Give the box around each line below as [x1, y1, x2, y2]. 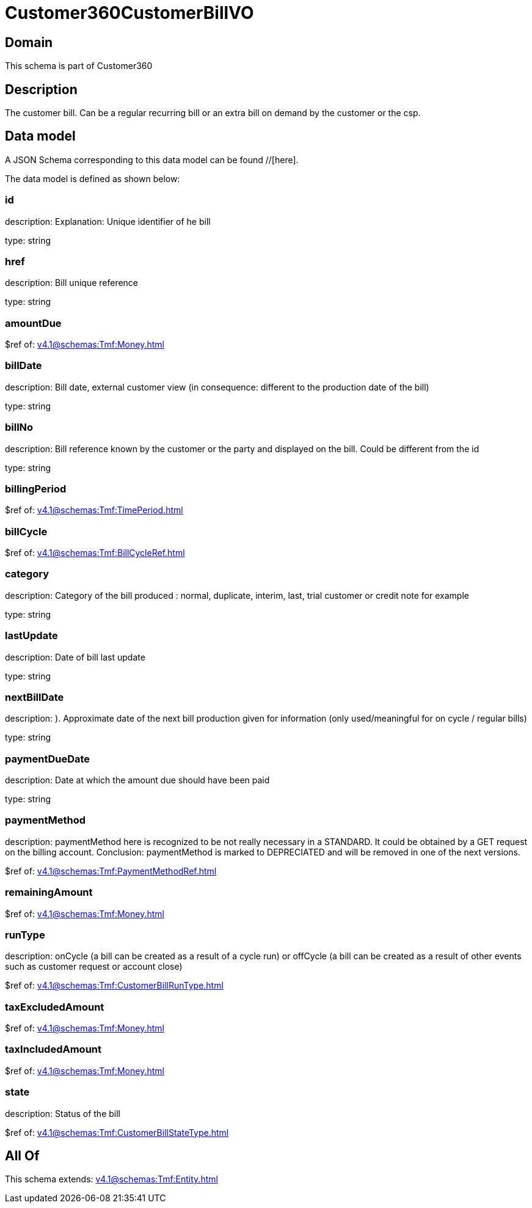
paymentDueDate [5, 752, 90, 765]
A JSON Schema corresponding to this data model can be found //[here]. [5, 154, 299, 165]
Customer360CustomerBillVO [5, 2, 254, 23]
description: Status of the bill [5, 1108, 120, 1119]
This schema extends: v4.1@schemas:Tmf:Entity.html [5, 1174, 218, 1185]
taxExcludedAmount [5, 1000, 104, 1013]
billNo [5, 421, 34, 434]
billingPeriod [5, 482, 67, 495]
